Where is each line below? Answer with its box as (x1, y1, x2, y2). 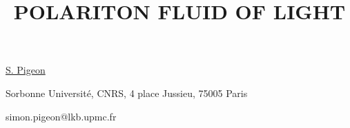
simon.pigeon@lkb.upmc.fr (6, 109, 117, 123)
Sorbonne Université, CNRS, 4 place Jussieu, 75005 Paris (6, 85, 248, 100)
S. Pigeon (6, 63, 46, 77)
